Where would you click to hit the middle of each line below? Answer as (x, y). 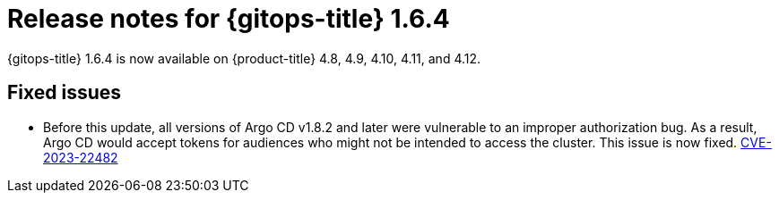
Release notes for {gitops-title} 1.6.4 (229, 19)
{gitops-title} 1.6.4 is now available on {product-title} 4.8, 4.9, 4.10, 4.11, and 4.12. (244, 58)
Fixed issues (65, 93)
